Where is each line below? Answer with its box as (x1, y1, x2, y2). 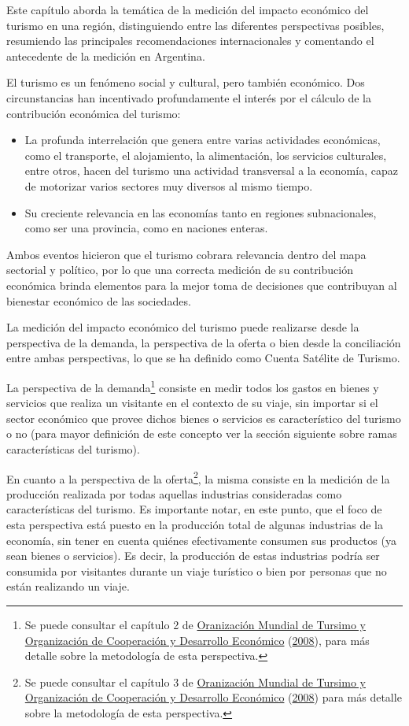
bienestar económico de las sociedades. (6, 292, 191, 309)
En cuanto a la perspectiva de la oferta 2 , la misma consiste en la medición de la (6, 468, 390, 487)
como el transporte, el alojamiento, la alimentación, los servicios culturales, (24, 146, 387, 163)
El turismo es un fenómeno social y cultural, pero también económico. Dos (6, 74, 365, 91)
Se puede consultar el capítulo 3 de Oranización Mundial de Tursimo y (24, 673, 366, 690)
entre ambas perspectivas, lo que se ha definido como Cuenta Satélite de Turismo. (6, 350, 400, 366)
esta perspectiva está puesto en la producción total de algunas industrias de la (6, 516, 383, 532)
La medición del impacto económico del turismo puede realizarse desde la (6, 319, 359, 335)
